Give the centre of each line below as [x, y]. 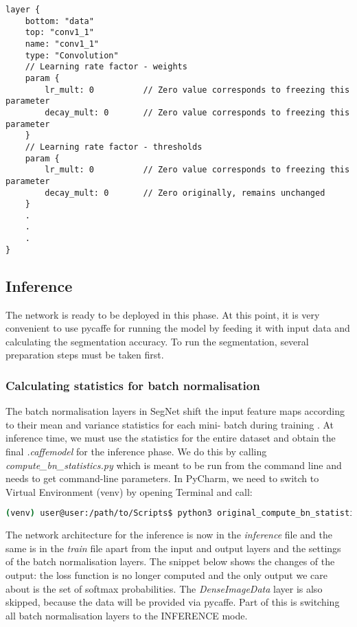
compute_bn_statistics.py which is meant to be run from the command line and [174, 465]
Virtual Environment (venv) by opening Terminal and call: [129, 491]
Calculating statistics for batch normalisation [133, 385]
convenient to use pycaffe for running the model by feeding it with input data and [178, 328]
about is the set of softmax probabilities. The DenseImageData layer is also [164, 588]
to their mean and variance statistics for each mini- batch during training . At [170, 424]
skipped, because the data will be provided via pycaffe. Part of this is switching [173, 602]
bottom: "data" [59, 21]
